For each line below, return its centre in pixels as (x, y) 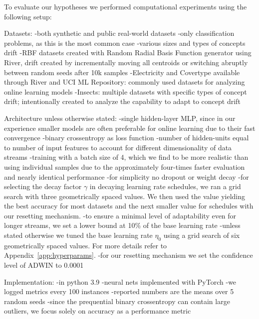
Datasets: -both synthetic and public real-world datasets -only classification (119, 33)
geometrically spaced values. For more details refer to (86, 245)
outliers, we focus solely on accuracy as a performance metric (98, 311)
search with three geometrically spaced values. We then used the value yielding (125, 196)
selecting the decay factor (43, 186)
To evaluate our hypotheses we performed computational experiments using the (126, 6)
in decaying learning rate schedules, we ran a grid (165, 186)
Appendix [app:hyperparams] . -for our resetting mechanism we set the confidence (129, 255)
